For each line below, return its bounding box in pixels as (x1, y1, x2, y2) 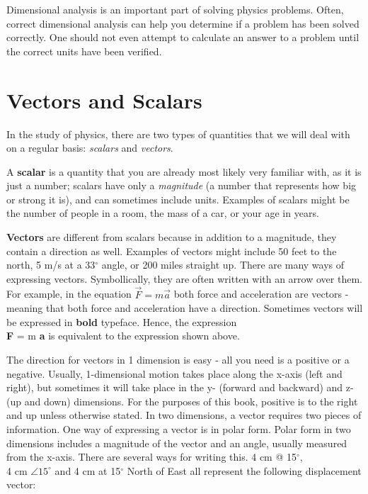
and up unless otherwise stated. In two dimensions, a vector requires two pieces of (6, 408, 362, 422)
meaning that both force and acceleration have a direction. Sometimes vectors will (6, 301, 363, 315)
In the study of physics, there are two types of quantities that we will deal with (6, 126, 350, 141)
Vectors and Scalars (6, 85, 202, 114)
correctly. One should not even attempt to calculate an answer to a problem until (6, 30, 360, 45)
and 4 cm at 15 (54, 463, 121, 478)
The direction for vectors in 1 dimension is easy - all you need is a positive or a (6, 352, 350, 367)
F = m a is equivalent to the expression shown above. (6, 328, 240, 343)
